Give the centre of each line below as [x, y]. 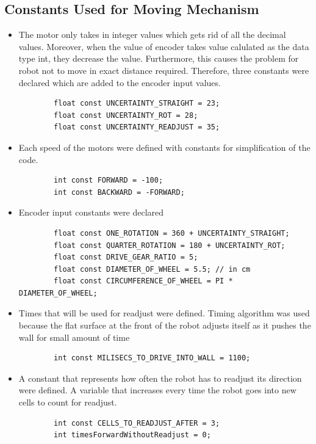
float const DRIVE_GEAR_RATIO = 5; [126, 257]
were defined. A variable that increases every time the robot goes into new [157, 390]
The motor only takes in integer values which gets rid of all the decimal [152, 35]
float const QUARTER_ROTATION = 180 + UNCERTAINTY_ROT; [170, 245]
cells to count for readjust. [68, 402]
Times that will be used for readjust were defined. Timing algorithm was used [164, 313]
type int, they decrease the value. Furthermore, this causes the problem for [159, 58]
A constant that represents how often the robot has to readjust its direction [160, 378]
